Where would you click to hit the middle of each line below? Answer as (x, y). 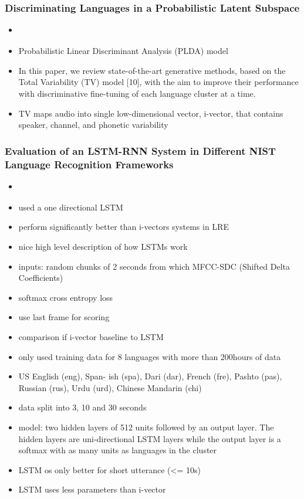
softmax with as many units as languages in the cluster (118, 450)
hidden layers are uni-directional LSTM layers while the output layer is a (150, 438)
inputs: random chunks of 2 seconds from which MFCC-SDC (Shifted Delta (154, 266)
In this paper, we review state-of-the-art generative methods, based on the (152, 70)
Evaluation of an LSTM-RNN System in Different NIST (141, 150)
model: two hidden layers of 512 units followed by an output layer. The (146, 427)
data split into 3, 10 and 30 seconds (82, 407)
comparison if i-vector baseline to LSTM (91, 337)
